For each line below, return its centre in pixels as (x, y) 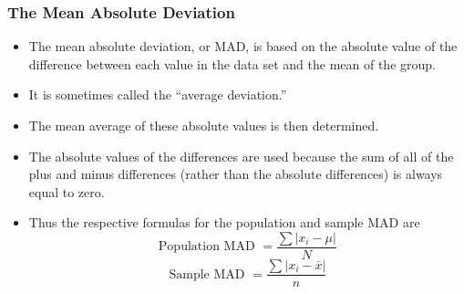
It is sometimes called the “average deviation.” (158, 94)
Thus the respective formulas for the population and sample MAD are (224, 222)
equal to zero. (67, 191)
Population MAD (206, 247)
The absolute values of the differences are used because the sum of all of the (241, 156)
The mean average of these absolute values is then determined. (204, 125)
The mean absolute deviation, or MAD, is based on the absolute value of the (243, 46)
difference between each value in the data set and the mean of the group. (232, 63)
